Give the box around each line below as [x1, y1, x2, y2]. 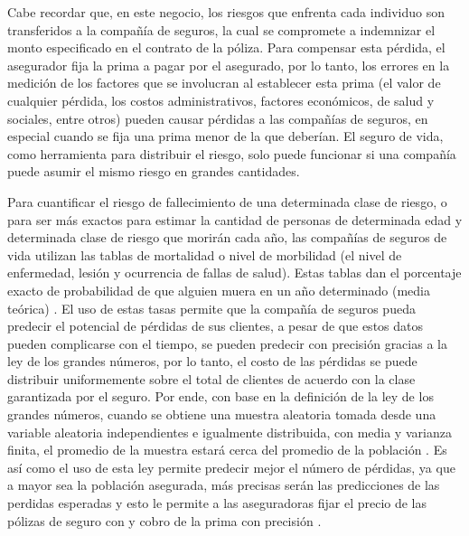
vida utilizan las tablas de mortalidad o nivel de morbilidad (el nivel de [7, 245, 402, 264]
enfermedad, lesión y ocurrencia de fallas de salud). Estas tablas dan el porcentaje [7, 263, 462, 282]
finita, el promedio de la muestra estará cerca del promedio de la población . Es [7, 440, 447, 459]
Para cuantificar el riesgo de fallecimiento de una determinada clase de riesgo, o [7, 192, 447, 211]
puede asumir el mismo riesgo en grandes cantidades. [7, 162, 300, 181]
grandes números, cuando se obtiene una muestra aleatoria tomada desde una [7, 405, 436, 424]
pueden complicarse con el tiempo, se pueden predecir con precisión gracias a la [7, 334, 447, 353]
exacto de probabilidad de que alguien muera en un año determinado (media [7, 280, 430, 299]
